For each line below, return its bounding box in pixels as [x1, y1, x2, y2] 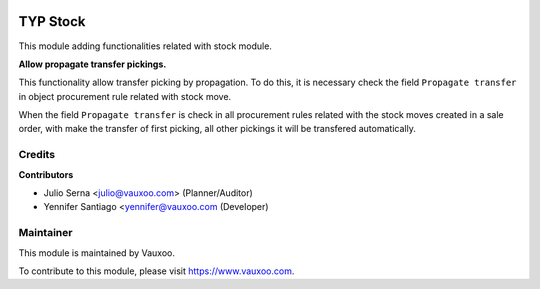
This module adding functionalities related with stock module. [18, 40, 272, 52]
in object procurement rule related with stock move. [18, 90, 232, 102]
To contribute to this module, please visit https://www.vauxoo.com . [18, 265, 295, 277]
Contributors [18, 168, 74, 180]
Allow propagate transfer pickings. [18, 58, 167, 70]
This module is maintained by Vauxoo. [18, 246, 175, 259]
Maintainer [18, 226, 73, 240]
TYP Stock [18, 13, 86, 30]
